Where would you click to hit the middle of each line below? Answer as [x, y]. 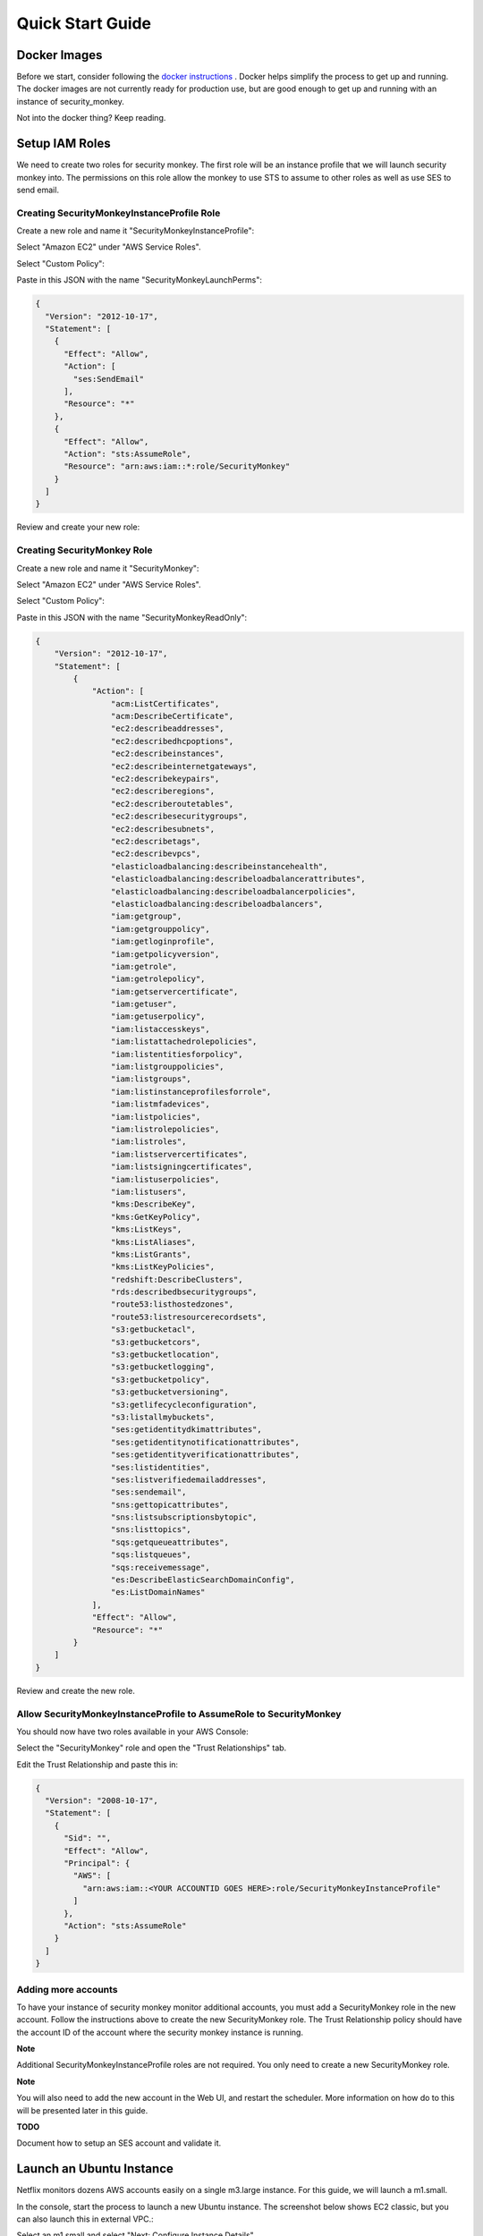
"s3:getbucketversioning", [170, 1392]
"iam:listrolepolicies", [165, 1129]
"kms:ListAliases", [153, 1242]
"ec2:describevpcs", [156, 854]
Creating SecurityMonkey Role [85, 550]
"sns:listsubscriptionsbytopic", [184, 1517]
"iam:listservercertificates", [179, 1154]
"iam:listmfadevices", [160, 1104]
